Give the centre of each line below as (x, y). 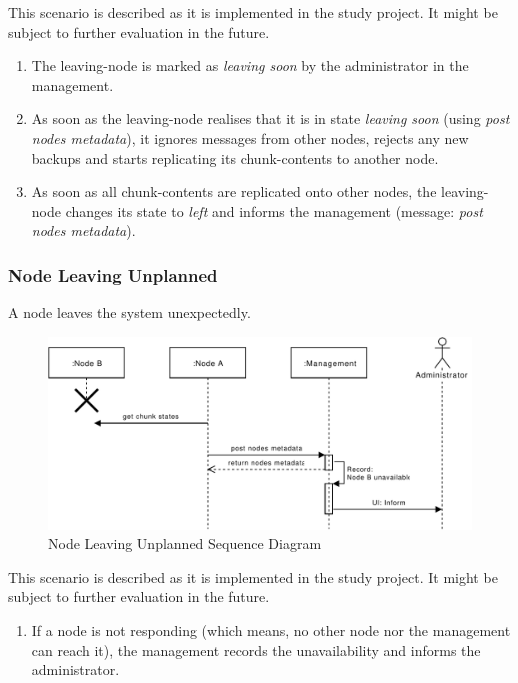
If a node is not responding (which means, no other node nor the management (271, 630)
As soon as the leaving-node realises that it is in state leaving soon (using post (270, 118)
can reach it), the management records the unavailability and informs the (256, 649)
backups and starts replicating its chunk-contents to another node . (235, 157)
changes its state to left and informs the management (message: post (274, 210)
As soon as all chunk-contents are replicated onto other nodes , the (234, 191)
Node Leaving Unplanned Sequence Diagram (185, 543)
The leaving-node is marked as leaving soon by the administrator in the (250, 65)
